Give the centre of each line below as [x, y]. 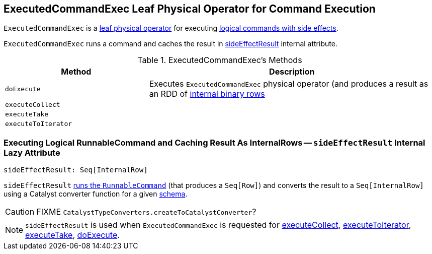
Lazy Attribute [32, 152]
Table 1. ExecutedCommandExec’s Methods [220, 60]
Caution [20, 212]
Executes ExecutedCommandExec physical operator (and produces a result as [289, 84]
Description [292, 72]
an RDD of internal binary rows [207, 94]
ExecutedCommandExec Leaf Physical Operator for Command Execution [190, 9]
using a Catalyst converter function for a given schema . [96, 194]
